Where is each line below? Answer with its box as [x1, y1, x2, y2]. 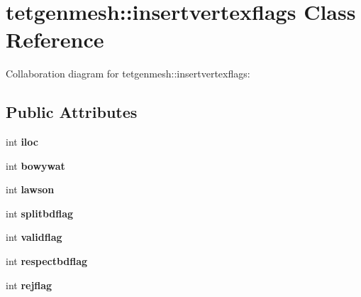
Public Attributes [6, 101, 138, 123]
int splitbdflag [6, 205, 74, 220]
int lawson [6, 182, 55, 197]
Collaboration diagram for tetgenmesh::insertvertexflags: [6, 66, 250, 81]
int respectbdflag [6, 254, 88, 269]
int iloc [6, 134, 38, 149]
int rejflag [6, 277, 52, 292]
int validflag [6, 229, 62, 244]
